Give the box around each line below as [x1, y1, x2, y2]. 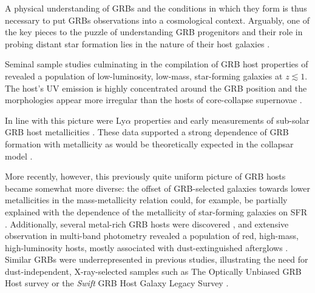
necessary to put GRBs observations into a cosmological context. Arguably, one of [5, 13, 310, 26]
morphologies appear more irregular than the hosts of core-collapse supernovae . [5, 93, 302, 106]
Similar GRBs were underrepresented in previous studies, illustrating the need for [5, 253, 308, 266]
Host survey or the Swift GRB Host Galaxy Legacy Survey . [5, 277, 229, 289]
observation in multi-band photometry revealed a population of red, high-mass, [5, 229, 299, 242]
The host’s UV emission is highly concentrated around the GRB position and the [5, 81, 307, 94]
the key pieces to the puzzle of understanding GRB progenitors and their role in [5, 25, 303, 38]
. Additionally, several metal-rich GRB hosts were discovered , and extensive [5, 217, 289, 230]
